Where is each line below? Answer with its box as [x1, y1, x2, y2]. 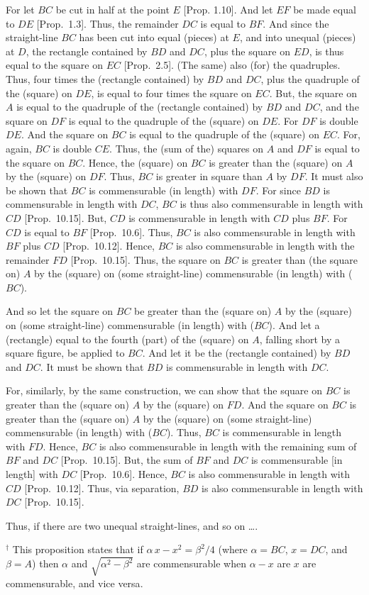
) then [32, 556, 59, 571]
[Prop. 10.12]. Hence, [62, 238, 155, 253]
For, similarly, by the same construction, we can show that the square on [6, 383, 322, 398]
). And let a [268, 318, 320, 333]
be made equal [293, 2, 356, 16]
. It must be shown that [40, 359, 144, 374]
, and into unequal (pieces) [239, 30, 356, 45]
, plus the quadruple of [260, 71, 360, 86]
